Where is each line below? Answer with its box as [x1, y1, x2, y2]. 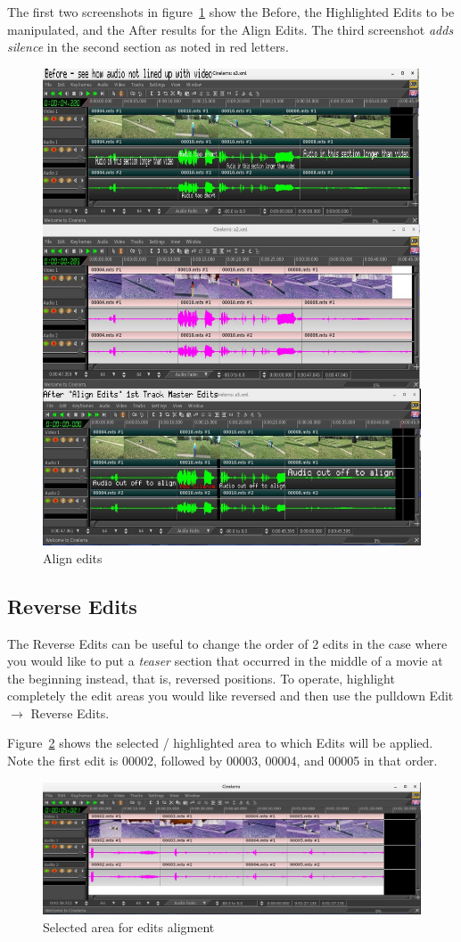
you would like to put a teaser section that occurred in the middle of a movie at [7, 651, 443, 670]
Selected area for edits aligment [43, 917, 215, 936]
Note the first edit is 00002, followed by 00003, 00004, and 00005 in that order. [7, 751, 438, 770]
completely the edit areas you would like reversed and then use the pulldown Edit [7, 686, 454, 705]
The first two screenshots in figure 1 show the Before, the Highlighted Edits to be [7, 3, 455, 20]
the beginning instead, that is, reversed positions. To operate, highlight [7, 668, 395, 687]
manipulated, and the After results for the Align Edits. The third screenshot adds [7, 20, 454, 38]
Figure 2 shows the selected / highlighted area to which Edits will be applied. [7, 733, 433, 752]
